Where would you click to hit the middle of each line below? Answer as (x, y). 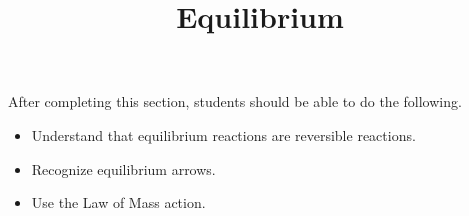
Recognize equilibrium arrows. (123, 168)
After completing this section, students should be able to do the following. (235, 101)
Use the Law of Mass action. (118, 202)
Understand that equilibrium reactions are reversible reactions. (223, 134)
